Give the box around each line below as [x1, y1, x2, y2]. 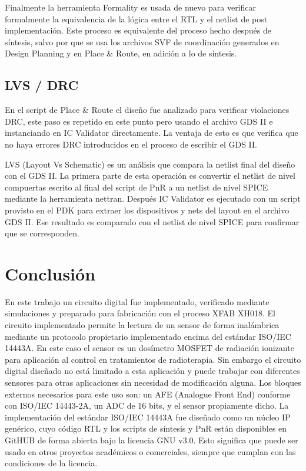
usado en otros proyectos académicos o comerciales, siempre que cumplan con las [5, 445, 296, 457]
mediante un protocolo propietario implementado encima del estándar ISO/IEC [5, 330, 291, 342]
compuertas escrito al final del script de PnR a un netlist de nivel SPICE [5, 181, 268, 193]
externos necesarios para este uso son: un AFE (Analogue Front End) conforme [5, 388, 291, 400]
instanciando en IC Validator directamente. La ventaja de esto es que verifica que [5, 126, 298, 139]
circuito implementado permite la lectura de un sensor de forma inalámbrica [5, 319, 280, 331]
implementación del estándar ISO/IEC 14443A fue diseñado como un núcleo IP [5, 410, 291, 423]
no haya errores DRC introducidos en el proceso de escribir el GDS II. [5, 138, 258, 150]
